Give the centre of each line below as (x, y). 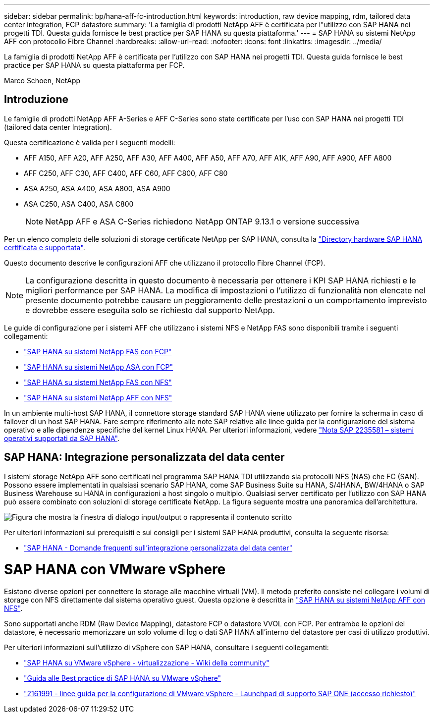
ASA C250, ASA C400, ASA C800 (79, 204)
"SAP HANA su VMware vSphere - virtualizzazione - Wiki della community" (147, 663)
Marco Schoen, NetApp (42, 81)
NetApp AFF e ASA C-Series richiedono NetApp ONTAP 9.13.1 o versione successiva (202, 221)
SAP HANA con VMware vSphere (115, 570)
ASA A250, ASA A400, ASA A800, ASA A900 (97, 188)
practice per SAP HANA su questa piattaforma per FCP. (94, 65)
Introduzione (36, 100)
